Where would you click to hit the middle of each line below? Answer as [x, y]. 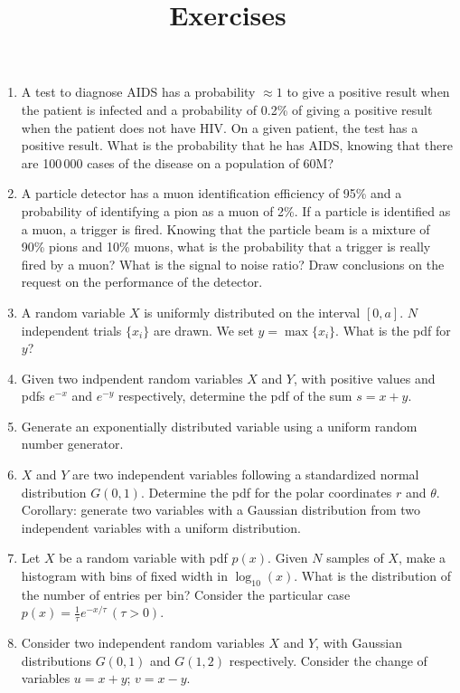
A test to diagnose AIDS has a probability [138, 92]
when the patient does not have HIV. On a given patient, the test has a [220, 127]
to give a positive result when [368, 92]
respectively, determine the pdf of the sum [235, 396]
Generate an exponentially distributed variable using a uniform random [219, 426]
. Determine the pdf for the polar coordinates [266, 492]
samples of [355, 558]
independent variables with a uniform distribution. [161, 527]
